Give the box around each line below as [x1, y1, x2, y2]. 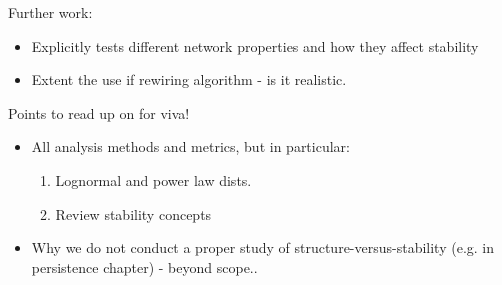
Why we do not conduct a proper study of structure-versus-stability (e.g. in [31, 237, 495, 258]
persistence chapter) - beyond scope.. [31, 256, 258, 277]
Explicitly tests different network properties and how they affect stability [31, 35, 479, 56]
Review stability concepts [55, 203, 212, 224]
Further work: [8, 2, 93, 22]
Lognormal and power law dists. [55, 169, 252, 190]
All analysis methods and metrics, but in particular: [31, 136, 350, 157]
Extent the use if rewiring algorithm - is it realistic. [31, 69, 347, 90]
